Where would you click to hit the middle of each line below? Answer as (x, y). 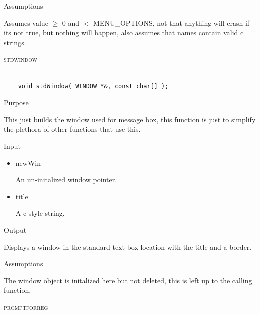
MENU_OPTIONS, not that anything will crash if (172, 23)
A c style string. (40, 213)
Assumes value (26, 23)
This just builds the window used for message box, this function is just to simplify (130, 119)
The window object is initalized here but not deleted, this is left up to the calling (128, 280)
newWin (28, 163)
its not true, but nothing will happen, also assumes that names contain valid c (124, 33)
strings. (15, 42)
